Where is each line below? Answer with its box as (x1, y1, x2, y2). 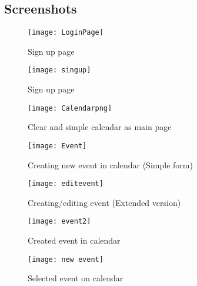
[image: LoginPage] (28, 28, 103, 37)
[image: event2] (28, 217, 91, 226)
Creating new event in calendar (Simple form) (28, 158, 193, 171)
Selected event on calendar (28, 272, 123, 284)
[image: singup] (28, 66, 91, 75)
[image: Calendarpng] (28, 104, 112, 112)
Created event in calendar (28, 234, 121, 247)
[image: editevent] (28, 179, 103, 188)
